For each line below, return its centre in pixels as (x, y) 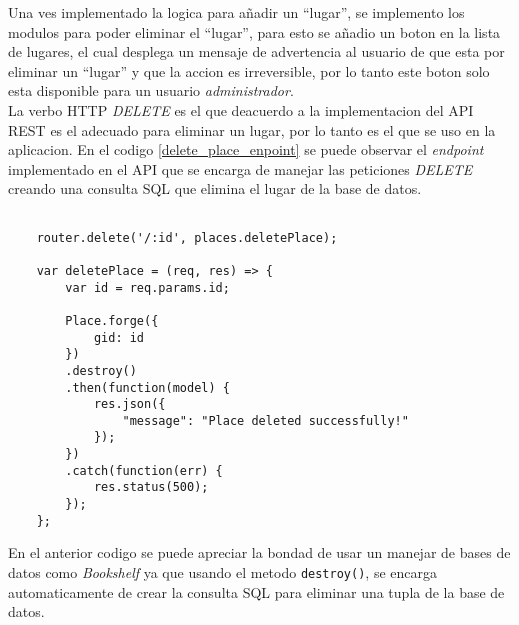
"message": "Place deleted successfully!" (265, 420)
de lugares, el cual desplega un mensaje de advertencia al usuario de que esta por (256, 51)
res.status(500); (151, 487)
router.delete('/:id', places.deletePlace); (187, 237)
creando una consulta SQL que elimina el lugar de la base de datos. (215, 188)
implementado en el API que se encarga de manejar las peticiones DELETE (240, 168)
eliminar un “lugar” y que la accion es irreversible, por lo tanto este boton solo (249, 70)
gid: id (119, 337)
